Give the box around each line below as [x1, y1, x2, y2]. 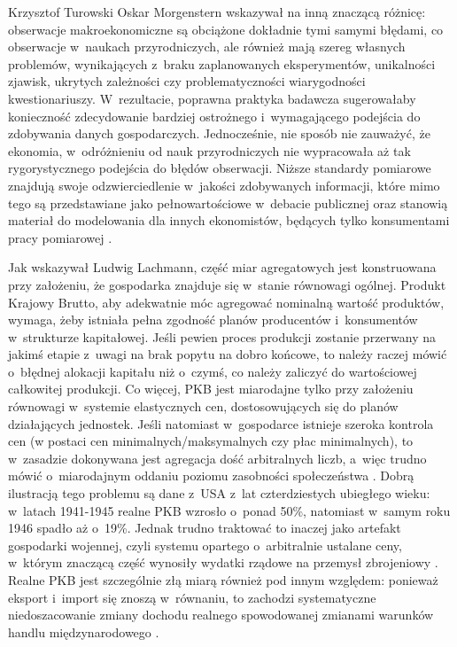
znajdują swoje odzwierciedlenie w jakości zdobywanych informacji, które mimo [8, 175, 440, 194]
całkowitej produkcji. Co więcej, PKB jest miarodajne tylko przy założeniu [8, 379, 414, 398]
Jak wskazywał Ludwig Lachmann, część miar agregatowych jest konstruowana [8, 258, 437, 277]
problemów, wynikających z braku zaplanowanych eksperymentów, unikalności [8, 54, 436, 73]
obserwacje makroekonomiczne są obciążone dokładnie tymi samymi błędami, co [8, 19, 444, 38]
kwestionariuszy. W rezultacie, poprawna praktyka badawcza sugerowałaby [8, 89, 416, 107]
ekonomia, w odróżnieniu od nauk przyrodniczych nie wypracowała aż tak [8, 141, 411, 160]
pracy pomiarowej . [8, 228, 112, 246]
